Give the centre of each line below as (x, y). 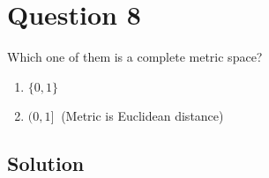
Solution (46, 163)
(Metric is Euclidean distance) (142, 115)
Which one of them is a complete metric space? (135, 57)
